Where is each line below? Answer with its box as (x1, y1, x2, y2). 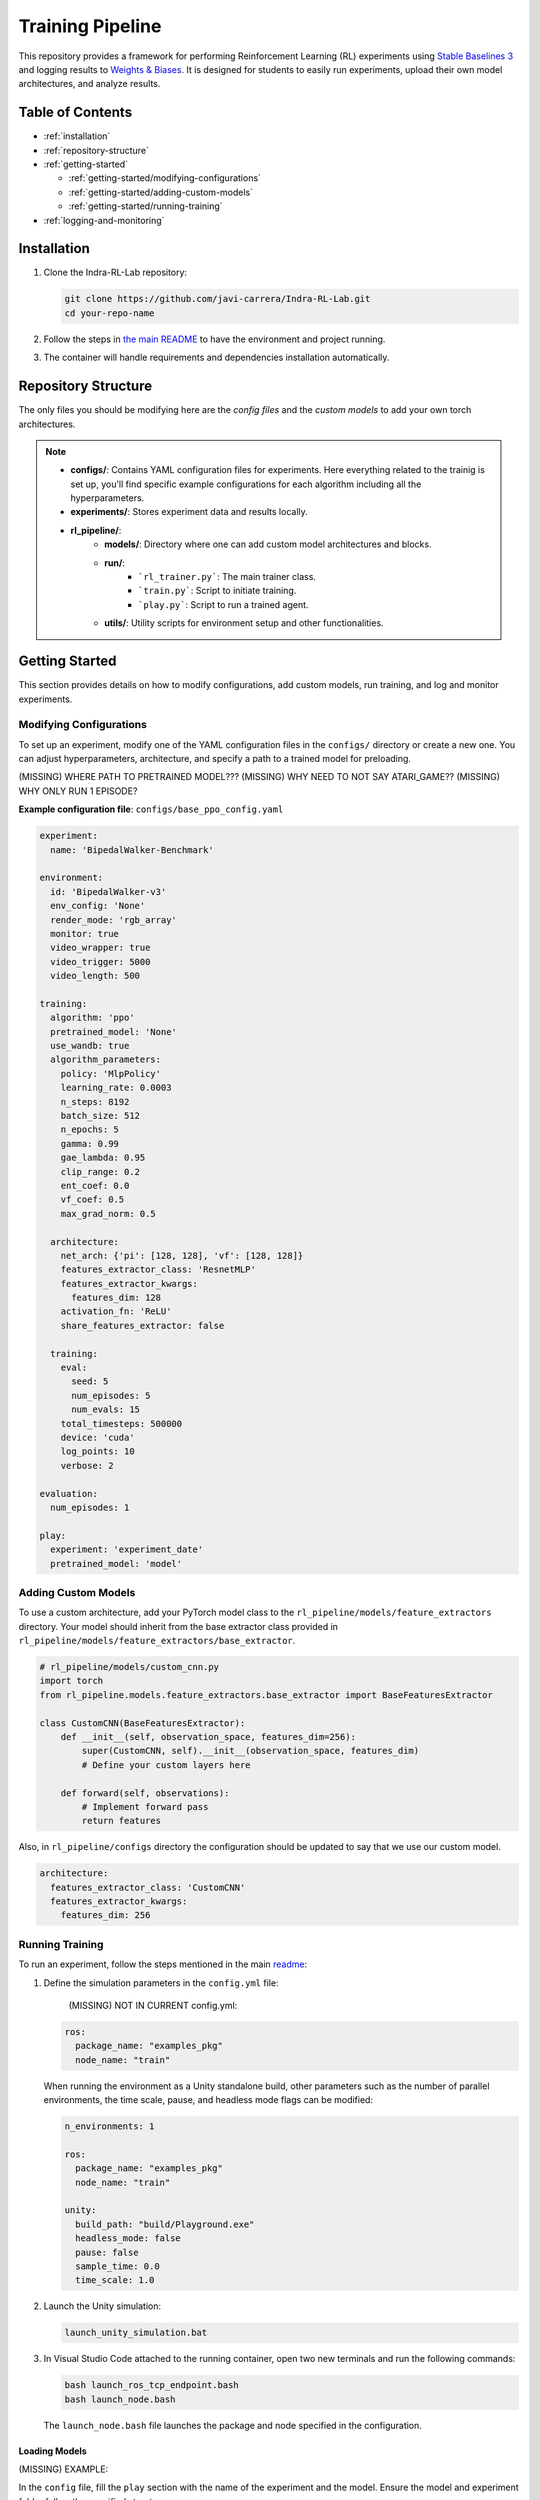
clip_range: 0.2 (60, 1166, 140, 1177)
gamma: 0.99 (60, 1138, 120, 1149)
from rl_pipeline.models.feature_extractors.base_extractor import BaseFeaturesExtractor (39, 1689, 494, 1700)
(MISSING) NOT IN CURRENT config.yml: (68, 1999, 238, 2011)
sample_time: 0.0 (75, 2261, 160, 2272)
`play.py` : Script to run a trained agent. (138, 598, 309, 610)
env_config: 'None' (50, 900, 146, 912)
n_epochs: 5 (60, 1124, 120, 1135)
